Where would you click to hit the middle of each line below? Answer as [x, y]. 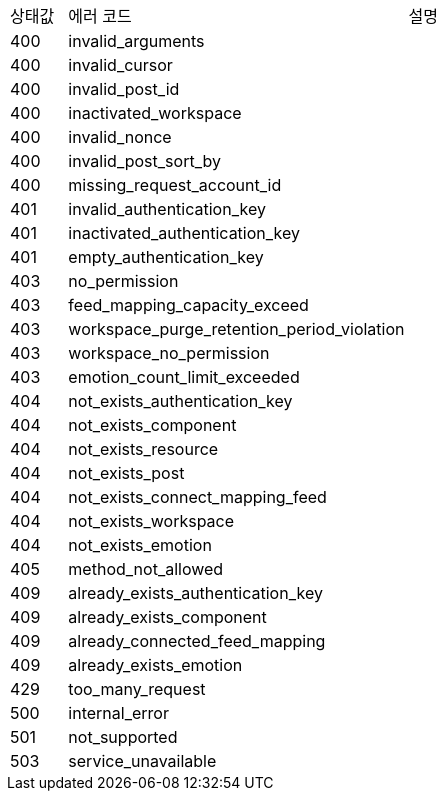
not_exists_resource [143, 449]
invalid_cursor [120, 65]
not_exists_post [126, 473]
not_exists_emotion [140, 545]
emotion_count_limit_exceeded [184, 377]
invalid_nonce [120, 137]
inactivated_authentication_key [184, 233]
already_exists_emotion [155, 665]
